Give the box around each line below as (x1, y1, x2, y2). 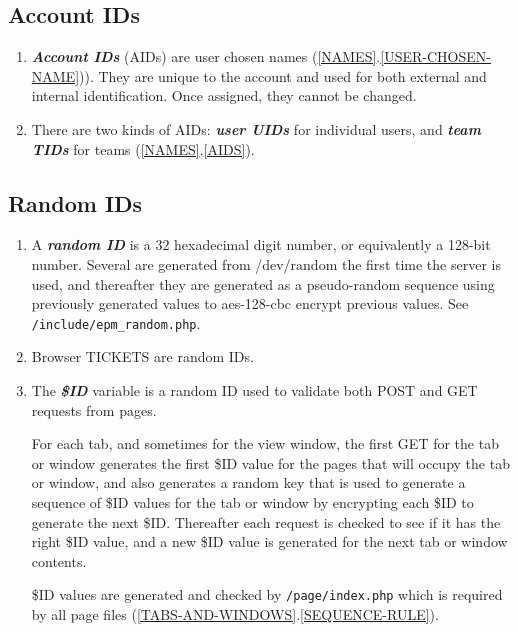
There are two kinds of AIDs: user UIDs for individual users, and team (31, 118, 481, 139)
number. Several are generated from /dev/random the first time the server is (31, 253, 501, 274)
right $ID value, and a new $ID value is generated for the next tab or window (31, 531, 508, 552)
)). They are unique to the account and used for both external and (79, 65, 487, 86)
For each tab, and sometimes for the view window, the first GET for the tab (31, 433, 499, 454)
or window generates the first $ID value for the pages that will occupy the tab (31, 452, 510, 473)
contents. (31, 550, 87, 571)
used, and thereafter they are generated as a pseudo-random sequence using (31, 273, 495, 294)
